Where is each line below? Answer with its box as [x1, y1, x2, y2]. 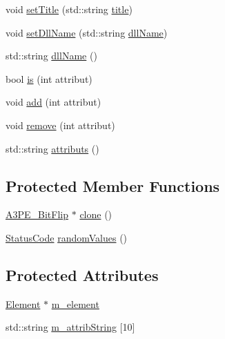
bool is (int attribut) [6, 71, 92, 86]
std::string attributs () [6, 141, 99, 155]
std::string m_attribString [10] [6, 320, 135, 334]
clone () [79, 207, 112, 222]
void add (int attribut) [6, 95, 101, 109]
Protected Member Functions [6, 175, 220, 196]
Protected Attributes [6, 264, 159, 285]
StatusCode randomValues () [6, 230, 128, 244]
